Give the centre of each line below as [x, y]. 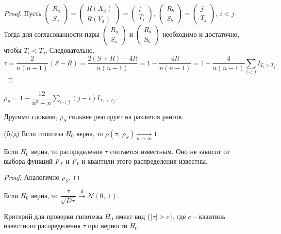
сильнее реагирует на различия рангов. [126, 116]
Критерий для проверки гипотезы [53, 216]
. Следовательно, [70, 50]
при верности [108, 226]
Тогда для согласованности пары [52, 34]
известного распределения [42, 226]
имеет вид [130, 216]
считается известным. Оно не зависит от [170, 151]
